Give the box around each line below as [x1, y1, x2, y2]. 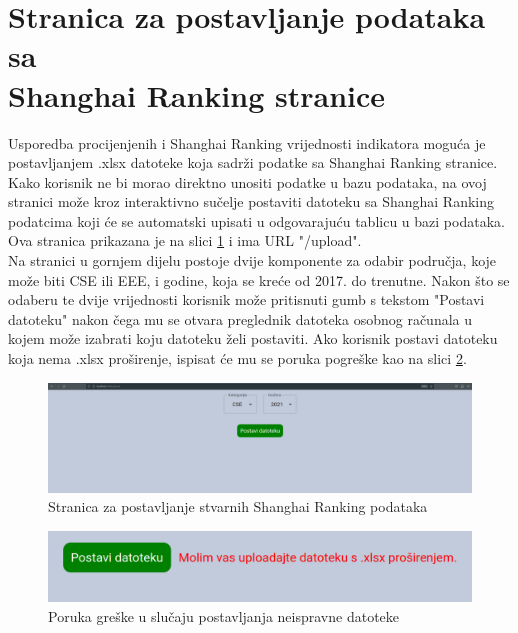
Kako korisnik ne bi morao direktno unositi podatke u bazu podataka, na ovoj [8, 171, 487, 192]
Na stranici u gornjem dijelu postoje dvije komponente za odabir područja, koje [8, 250, 497, 271]
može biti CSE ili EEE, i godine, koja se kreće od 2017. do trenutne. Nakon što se [8, 269, 510, 290]
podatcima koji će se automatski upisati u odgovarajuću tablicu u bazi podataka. [8, 210, 505, 231]
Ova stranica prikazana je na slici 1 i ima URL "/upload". [8, 230, 362, 251]
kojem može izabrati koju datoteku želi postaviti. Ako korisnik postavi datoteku [8, 328, 498, 349]
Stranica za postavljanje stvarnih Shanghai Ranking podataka [48, 496, 428, 517]
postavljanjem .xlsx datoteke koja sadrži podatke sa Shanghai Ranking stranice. [8, 152, 498, 173]
